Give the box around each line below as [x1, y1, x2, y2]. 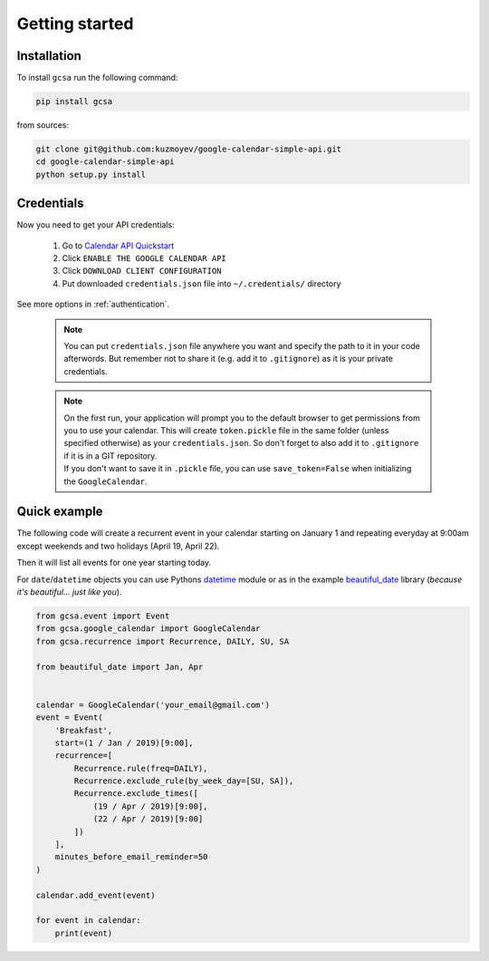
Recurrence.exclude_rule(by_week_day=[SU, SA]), [73, 776, 294, 786]
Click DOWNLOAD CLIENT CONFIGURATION [62, 266, 222, 277]
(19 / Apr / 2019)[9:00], [92, 801, 208, 811]
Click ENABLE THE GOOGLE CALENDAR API [62, 253, 226, 264]
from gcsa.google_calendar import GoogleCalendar [35, 624, 261, 634]
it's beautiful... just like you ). [16, 587, 122, 597]
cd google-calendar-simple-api [35, 157, 176, 167]
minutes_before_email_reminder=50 [54, 852, 208, 862]
